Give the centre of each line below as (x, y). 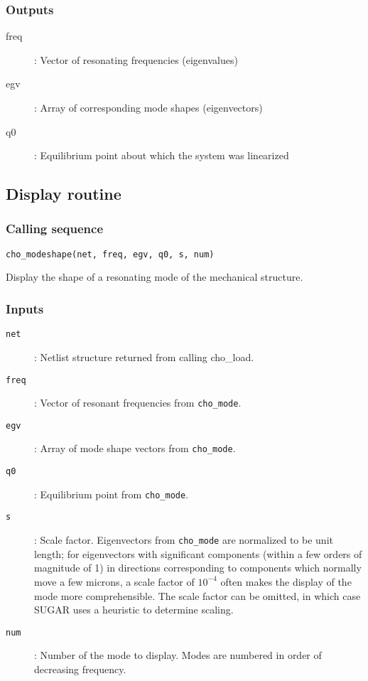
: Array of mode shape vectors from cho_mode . (135, 448)
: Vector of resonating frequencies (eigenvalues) (136, 59)
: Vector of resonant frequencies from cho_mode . (138, 403)
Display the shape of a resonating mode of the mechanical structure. (155, 277)
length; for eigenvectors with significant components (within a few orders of (198, 553)
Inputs (25, 308)
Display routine (64, 194)
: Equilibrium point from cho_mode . (112, 494)
